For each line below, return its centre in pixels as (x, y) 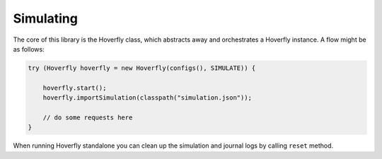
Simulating (45, 18)
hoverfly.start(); (75, 88)
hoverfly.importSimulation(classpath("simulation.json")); (147, 98)
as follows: (29, 49)
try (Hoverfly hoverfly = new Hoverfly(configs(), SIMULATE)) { (142, 68)
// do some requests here (88, 117)
